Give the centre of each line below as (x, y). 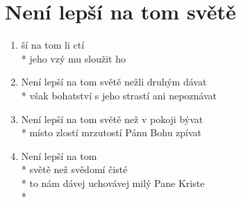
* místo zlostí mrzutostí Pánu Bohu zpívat (111, 132)
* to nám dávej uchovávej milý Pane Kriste (113, 182)
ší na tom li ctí (53, 45)
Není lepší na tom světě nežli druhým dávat (114, 82)
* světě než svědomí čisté (74, 169)
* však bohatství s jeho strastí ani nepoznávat (119, 95)
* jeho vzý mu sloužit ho (73, 58)
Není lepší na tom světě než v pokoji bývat (112, 119)
